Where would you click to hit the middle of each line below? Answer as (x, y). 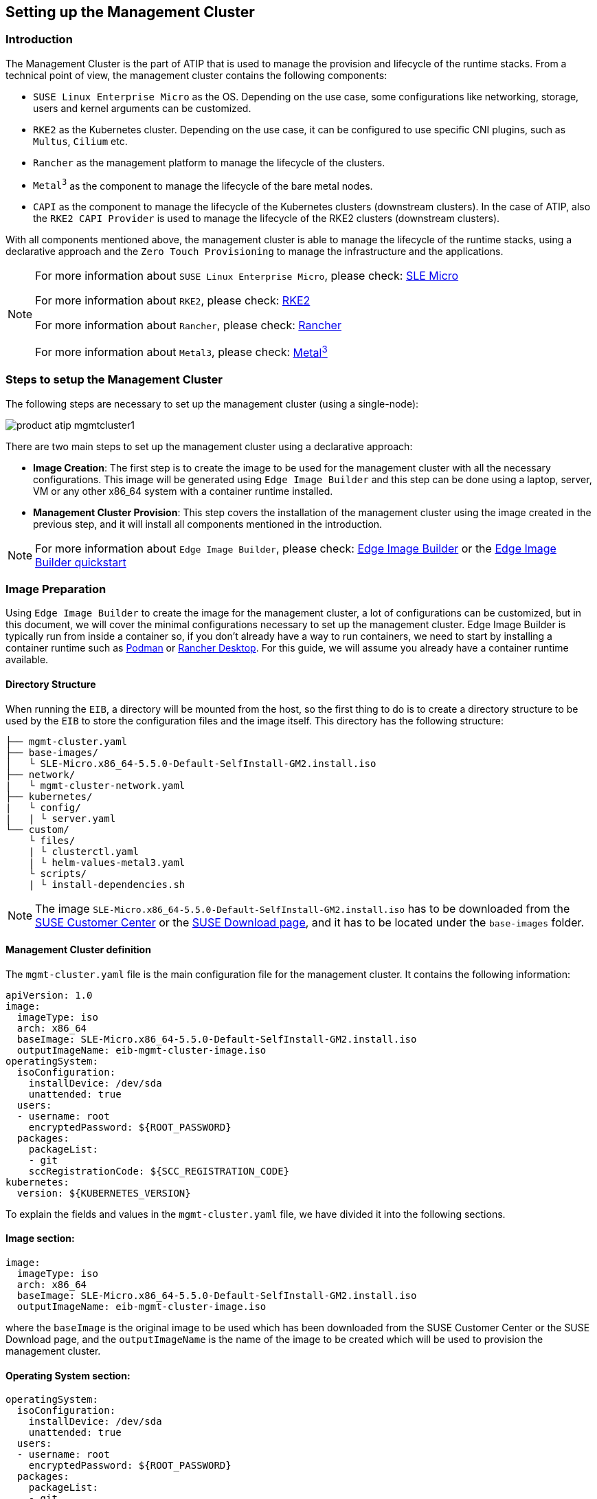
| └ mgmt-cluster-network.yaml (95, 785)
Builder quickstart (81, 562)
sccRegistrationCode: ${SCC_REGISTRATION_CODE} (159, 1171)
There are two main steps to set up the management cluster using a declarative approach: (209, 446)
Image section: (40, 1239)
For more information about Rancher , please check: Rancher (188, 325)
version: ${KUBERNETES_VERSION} (104, 1193)
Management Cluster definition (78, 950)
